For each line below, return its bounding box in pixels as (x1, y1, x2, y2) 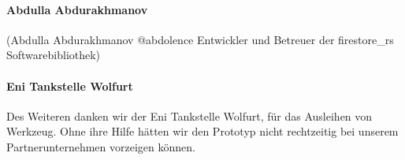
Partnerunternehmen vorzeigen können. (6, 138, 195, 154)
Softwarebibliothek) (6, 47, 101, 63)
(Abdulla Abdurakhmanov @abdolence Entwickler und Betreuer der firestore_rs (6, 31, 394, 47)
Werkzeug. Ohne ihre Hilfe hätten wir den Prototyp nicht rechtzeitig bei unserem (6, 123, 399, 140)
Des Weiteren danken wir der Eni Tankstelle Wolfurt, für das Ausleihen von (6, 107, 373, 124)
